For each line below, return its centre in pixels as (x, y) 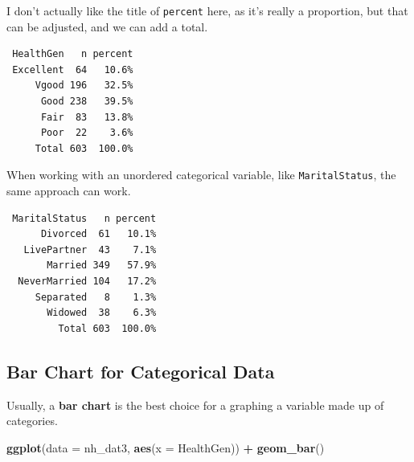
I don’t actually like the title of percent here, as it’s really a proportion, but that (207, 10)
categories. (32, 421)
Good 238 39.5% (87, 102)
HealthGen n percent (73, 54)
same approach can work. (69, 191)
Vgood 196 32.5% (84, 86)
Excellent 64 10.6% (73, 70)
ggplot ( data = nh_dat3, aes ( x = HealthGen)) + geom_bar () (166, 447)
